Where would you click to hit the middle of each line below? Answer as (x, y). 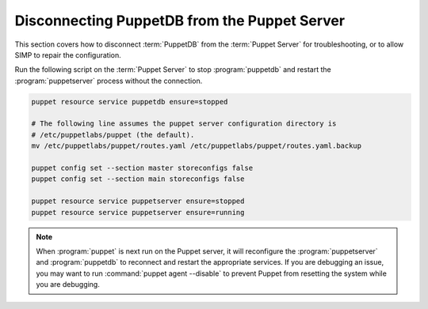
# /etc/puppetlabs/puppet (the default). (113, 135)
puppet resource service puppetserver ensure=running (138, 212)
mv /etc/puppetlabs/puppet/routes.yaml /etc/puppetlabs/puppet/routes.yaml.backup (197, 146)
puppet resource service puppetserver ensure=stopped (138, 201)
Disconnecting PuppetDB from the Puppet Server (180, 21)
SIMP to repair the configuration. (68, 55)
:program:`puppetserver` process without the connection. (109, 81)
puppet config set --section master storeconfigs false (142, 168)
